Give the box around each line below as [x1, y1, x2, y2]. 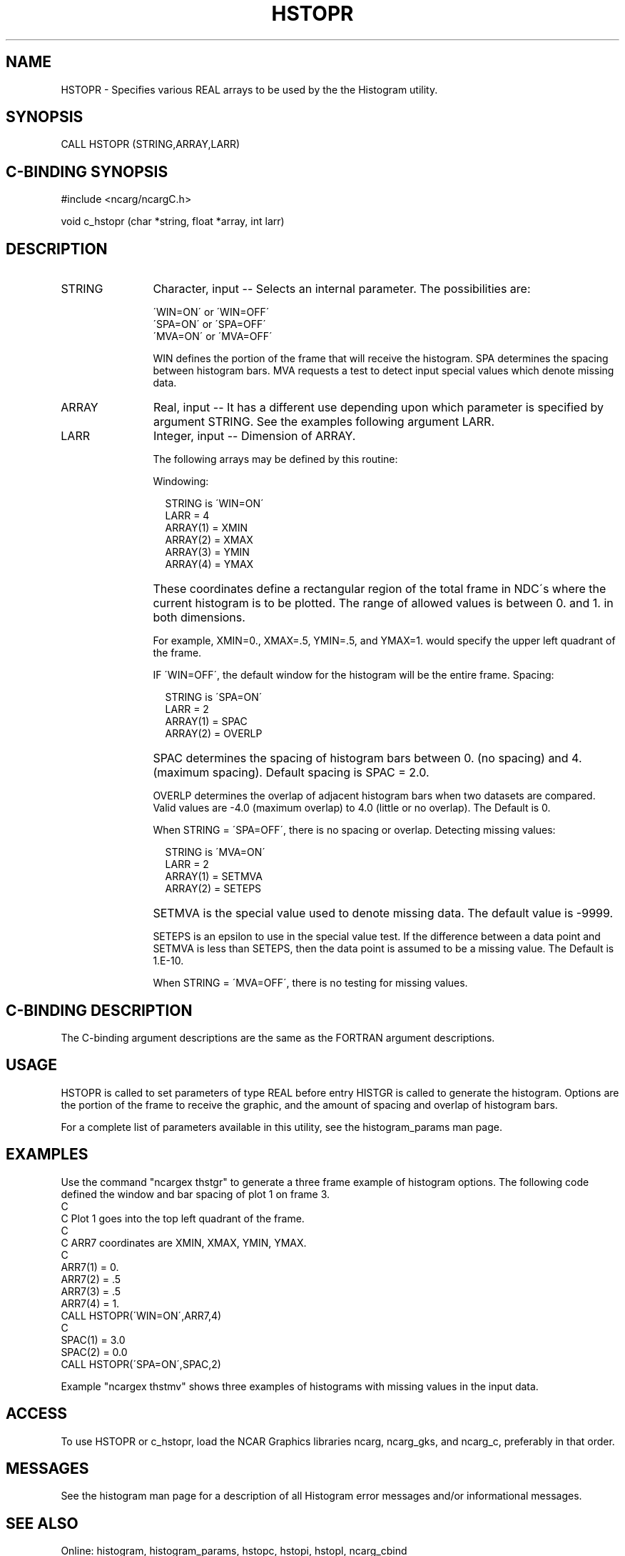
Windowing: [153, 475, 209, 488]
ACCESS [6, 1405, 68, 1423]
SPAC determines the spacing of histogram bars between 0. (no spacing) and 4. [153, 751, 582, 766]
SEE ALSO [6, 1514, 78, 1532]
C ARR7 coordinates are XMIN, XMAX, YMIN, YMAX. [61, 1236, 307, 1249]
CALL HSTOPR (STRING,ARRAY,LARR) [61, 138, 240, 151]
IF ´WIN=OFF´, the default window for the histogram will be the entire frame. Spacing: [153, 669, 554, 682]
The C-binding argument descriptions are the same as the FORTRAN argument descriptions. [61, 1031, 495, 1044]
